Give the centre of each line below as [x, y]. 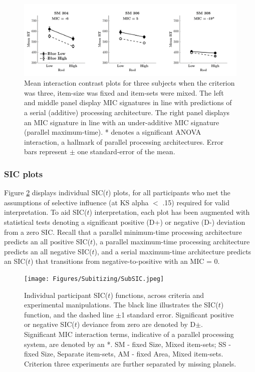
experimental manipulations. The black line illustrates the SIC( [121, 305]
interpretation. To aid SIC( [46, 212]
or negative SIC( [49, 324]
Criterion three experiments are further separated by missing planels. [130, 363]
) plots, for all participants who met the [169, 193]
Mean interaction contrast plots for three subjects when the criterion [130, 83]
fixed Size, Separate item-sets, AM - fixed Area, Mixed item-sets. [124, 354]
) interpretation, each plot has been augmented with [170, 212]
